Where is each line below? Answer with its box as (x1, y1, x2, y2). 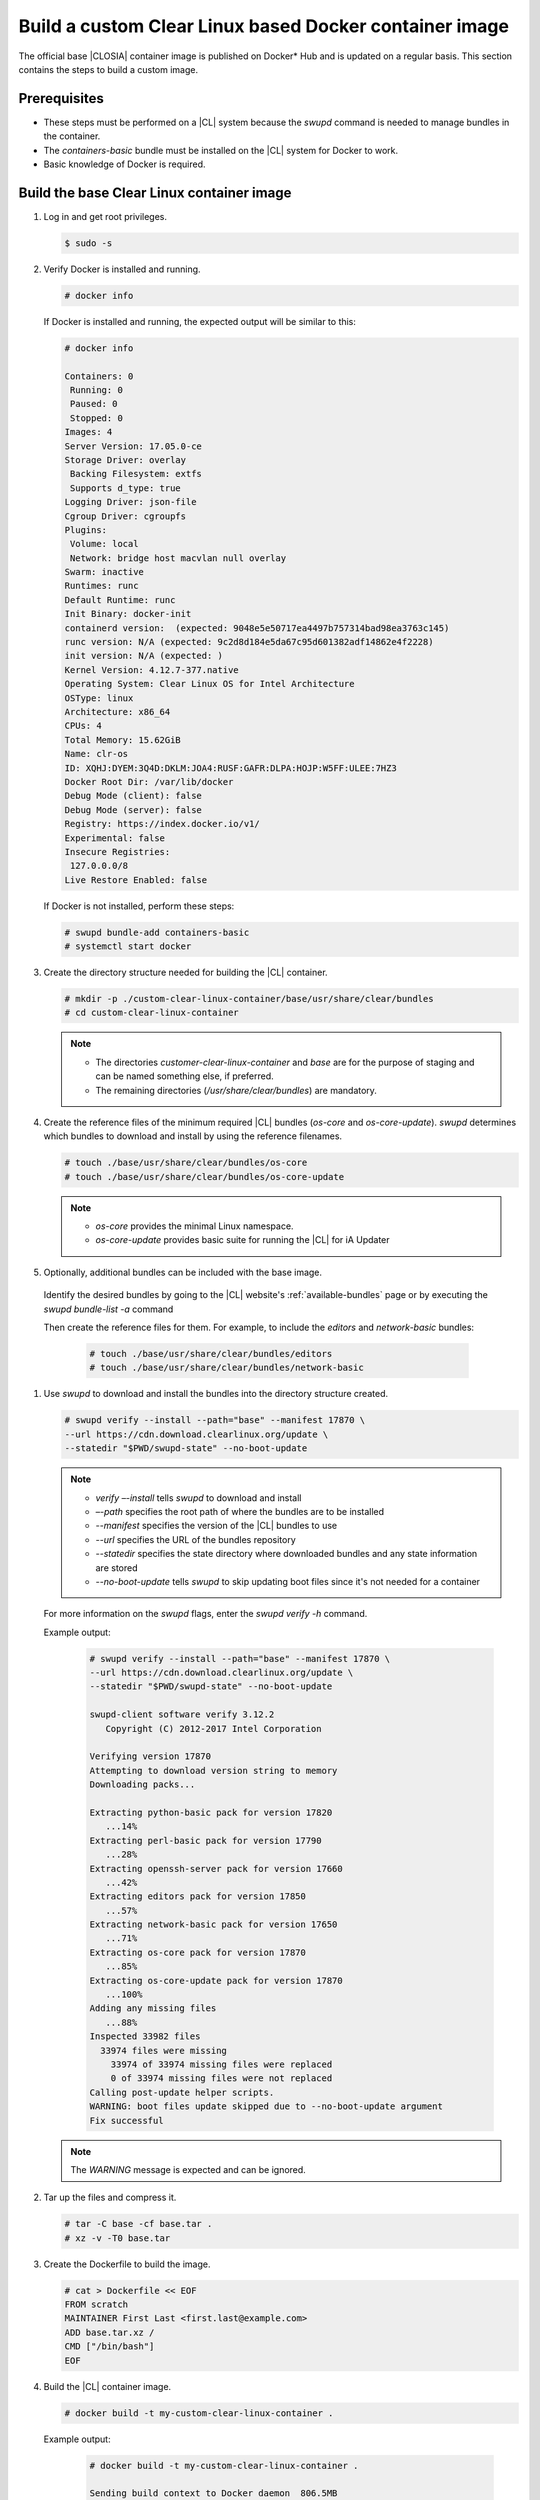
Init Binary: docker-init (64, 608, 192, 620)
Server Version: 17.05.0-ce (64, 440, 202, 452)
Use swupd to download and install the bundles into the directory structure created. (43, 1388, 389, 1400)
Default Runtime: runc (64, 594, 176, 605)
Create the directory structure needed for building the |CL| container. (43, 966, 329, 979)
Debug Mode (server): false (64, 804, 202, 815)
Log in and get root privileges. (43, 210, 168, 222)
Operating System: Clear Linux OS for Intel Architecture (64, 678, 355, 690)
